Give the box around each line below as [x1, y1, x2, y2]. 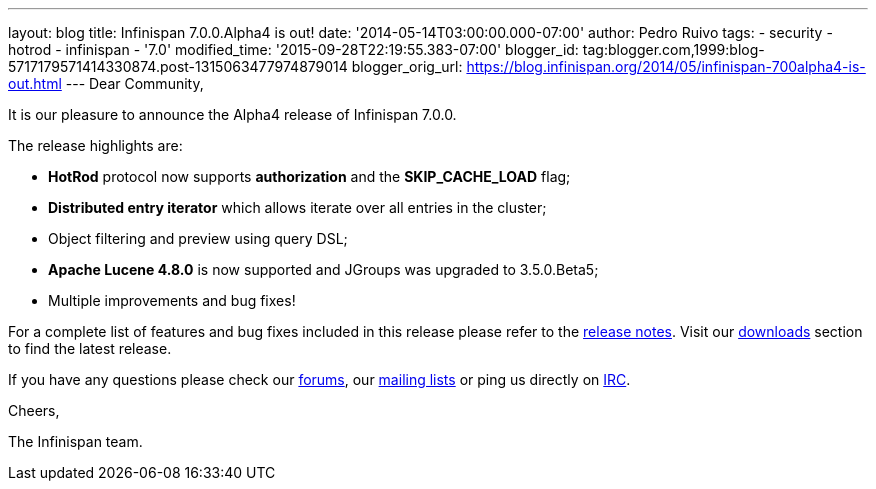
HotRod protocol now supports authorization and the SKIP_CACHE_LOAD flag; [48, 168, 571, 185]
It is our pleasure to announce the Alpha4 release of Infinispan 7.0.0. [8, 106, 457, 123]
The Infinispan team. [8, 433, 143, 450]
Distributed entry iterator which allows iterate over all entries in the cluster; [48, 199, 547, 216]
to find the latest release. [8, 340, 172, 357]
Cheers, [8, 402, 60, 419]
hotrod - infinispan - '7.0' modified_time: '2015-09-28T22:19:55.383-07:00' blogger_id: [8, 41, 579, 58]
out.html [8, 75, 62, 92]
